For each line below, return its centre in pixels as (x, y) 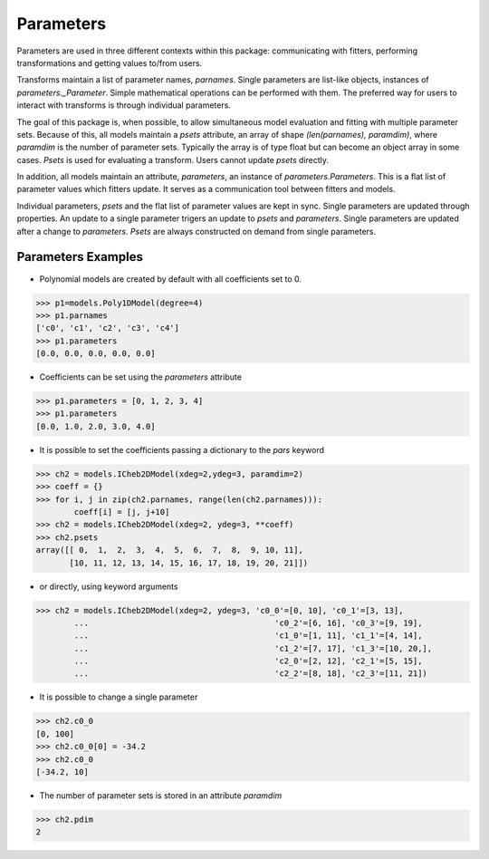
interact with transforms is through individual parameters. (124, 105)
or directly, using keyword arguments (109, 586)
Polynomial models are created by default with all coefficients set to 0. (171, 279)
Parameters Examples (80, 257)
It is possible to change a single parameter (119, 697)
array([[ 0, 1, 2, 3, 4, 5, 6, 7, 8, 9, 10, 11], (169, 550)
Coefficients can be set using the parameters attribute (140, 377)
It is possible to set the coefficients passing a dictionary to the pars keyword (182, 449)
